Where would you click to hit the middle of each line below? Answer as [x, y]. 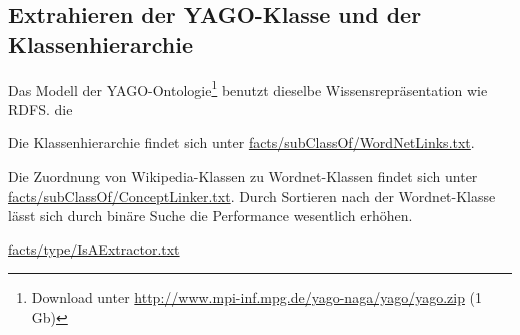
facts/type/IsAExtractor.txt [94, 248]
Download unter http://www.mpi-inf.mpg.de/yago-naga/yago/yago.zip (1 [257, 297]
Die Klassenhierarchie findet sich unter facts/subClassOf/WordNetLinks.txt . [241, 142]
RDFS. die [40, 108]
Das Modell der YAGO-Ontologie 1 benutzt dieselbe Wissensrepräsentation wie [248, 88]
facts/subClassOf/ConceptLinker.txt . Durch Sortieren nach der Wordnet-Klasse [252, 195]
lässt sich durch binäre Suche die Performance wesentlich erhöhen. [210, 215]
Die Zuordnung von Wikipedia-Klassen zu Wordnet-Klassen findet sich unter [243, 176]
